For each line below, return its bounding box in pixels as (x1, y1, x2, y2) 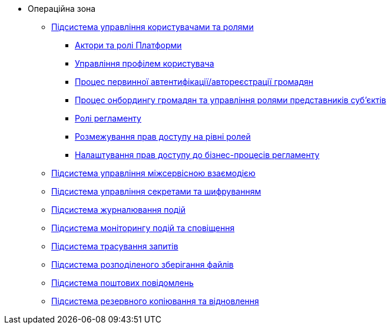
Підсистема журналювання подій (51, 205, 186, 215)
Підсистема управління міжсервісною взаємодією (51, 168, 256, 178)
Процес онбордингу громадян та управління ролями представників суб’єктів (75, 95, 386, 105)
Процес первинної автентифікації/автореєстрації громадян (75, 77, 313, 87)
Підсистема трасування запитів (51, 241, 178, 251)
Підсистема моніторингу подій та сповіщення (51, 223, 235, 233)
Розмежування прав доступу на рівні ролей (75, 131, 251, 142)
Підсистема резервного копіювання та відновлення (51, 296, 259, 306)
